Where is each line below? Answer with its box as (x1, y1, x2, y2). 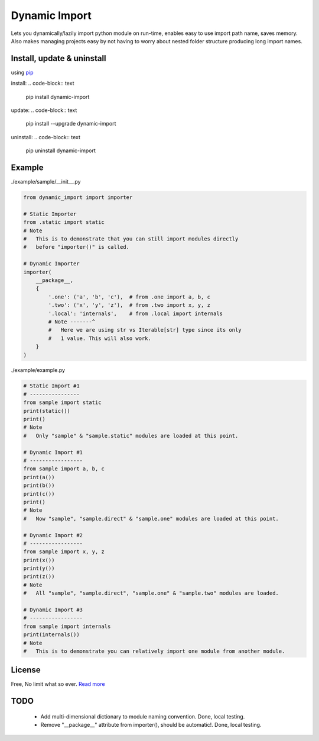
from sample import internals (23, 623, 111, 630)
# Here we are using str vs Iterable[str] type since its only (48, 326, 242, 333)
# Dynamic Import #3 (23, 607, 83, 613)
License (11, 665, 41, 675)
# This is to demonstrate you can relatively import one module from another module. (23, 647, 285, 655)
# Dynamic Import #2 (23, 532, 83, 538)
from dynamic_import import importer (23, 194, 133, 201)
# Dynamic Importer (23, 261, 80, 267)
